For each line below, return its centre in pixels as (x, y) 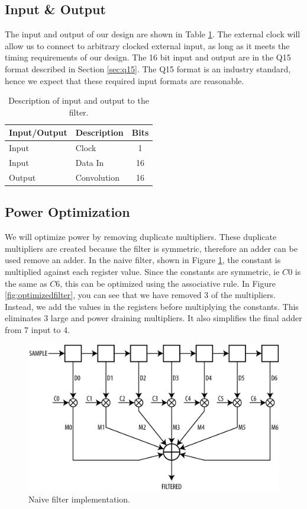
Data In (90, 163)
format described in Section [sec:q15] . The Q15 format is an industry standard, (148, 68)
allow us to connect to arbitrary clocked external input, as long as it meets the (147, 45)
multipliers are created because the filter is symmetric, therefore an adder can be (151, 248)
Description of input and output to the (79, 100)
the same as (26, 283)
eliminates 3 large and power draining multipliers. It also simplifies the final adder (153, 318)
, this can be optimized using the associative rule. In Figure (168, 283)
